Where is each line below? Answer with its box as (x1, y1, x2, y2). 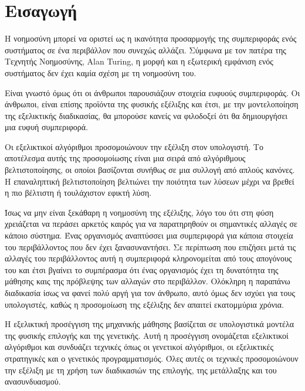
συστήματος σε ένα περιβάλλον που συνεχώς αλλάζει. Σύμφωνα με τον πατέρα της (5, 43, 286, 56)
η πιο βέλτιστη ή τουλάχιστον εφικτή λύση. (5, 186, 152, 199)
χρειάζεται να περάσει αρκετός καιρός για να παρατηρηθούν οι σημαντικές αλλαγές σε (5, 217, 297, 230)
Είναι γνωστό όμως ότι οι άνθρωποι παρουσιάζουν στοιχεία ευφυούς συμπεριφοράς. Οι (5, 86, 300, 98)
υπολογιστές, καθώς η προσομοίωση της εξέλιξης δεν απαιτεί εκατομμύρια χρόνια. (5, 298, 284, 310)
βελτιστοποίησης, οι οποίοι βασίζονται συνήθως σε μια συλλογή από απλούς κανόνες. (5, 164, 295, 176)
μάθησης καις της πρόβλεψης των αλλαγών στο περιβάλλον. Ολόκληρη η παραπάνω (5, 275, 290, 287)
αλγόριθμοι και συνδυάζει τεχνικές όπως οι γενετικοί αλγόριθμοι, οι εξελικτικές (5, 341, 273, 353)
